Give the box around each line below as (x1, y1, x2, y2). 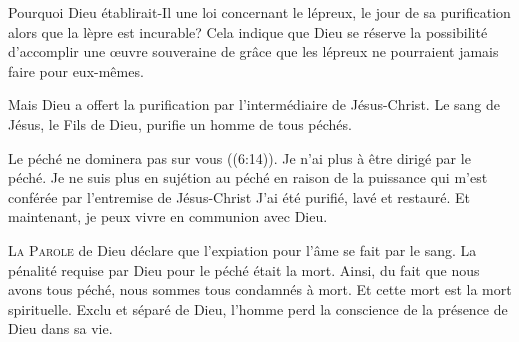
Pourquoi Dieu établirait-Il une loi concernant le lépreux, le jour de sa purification (8, 2, 511, 22)
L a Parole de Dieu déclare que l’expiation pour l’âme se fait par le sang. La (8, 239, 477, 260)
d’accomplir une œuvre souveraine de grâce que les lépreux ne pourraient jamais (8, 41, 499, 62)
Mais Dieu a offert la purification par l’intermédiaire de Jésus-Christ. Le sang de (8, 94, 500, 115)
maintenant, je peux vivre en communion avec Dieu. (8, 206, 328, 227)
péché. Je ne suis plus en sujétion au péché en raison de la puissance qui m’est (8, 167, 488, 188)
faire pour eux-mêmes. (8, 60, 144, 81)
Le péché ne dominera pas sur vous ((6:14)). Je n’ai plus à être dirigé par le (8, 147, 471, 168)
